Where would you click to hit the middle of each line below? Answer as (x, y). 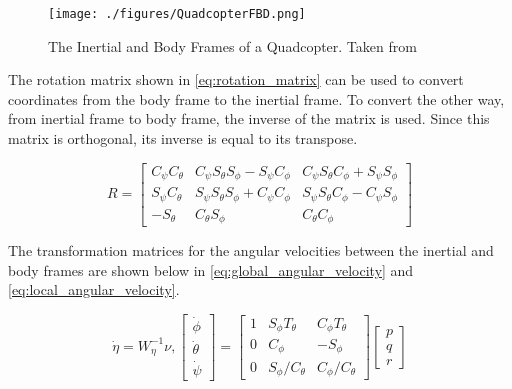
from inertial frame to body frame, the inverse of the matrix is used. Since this (249, 118)
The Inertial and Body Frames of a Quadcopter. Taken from (232, 45)
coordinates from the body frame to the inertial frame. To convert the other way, (256, 98)
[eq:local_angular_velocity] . (94, 289)
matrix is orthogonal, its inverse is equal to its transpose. (183, 138)
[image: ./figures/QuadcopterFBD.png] (177, 14)
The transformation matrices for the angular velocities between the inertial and (251, 250)
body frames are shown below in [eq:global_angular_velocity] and (211, 269)
